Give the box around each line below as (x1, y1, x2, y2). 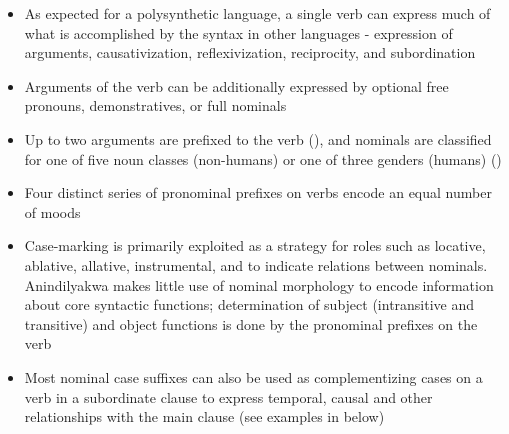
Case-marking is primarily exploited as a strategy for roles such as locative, (24, 235, 486, 256)
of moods (24, 201, 81, 222)
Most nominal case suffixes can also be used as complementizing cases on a (24, 366, 483, 387)
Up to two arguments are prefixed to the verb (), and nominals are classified (24, 128, 492, 149)
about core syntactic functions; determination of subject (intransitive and (24, 294, 475, 315)
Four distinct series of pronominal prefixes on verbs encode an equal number (24, 182, 492, 203)
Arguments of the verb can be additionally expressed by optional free (24, 75, 449, 96)
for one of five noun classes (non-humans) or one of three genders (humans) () (24, 148, 502, 169)
